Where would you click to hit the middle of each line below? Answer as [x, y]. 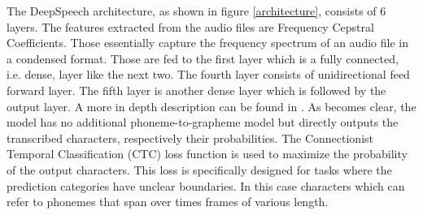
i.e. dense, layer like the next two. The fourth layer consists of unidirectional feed [208, 74]
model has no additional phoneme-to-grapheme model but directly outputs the [203, 122]
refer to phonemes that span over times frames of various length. [168, 202]
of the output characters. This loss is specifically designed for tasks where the [199, 169]
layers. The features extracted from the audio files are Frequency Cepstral [190, 26]
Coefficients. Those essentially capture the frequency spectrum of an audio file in [207, 43]
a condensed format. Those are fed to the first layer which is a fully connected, [203, 58]
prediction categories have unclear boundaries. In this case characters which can [206, 185]
